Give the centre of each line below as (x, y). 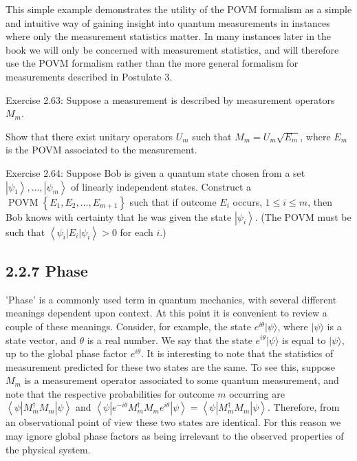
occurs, (248, 201)
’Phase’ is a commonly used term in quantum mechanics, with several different (171, 299)
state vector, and (41, 340)
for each (137, 232)
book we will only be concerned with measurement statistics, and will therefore (172, 49)
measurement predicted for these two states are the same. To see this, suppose (171, 366)
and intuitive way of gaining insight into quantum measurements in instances (168, 22)
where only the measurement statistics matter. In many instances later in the (169, 36)
